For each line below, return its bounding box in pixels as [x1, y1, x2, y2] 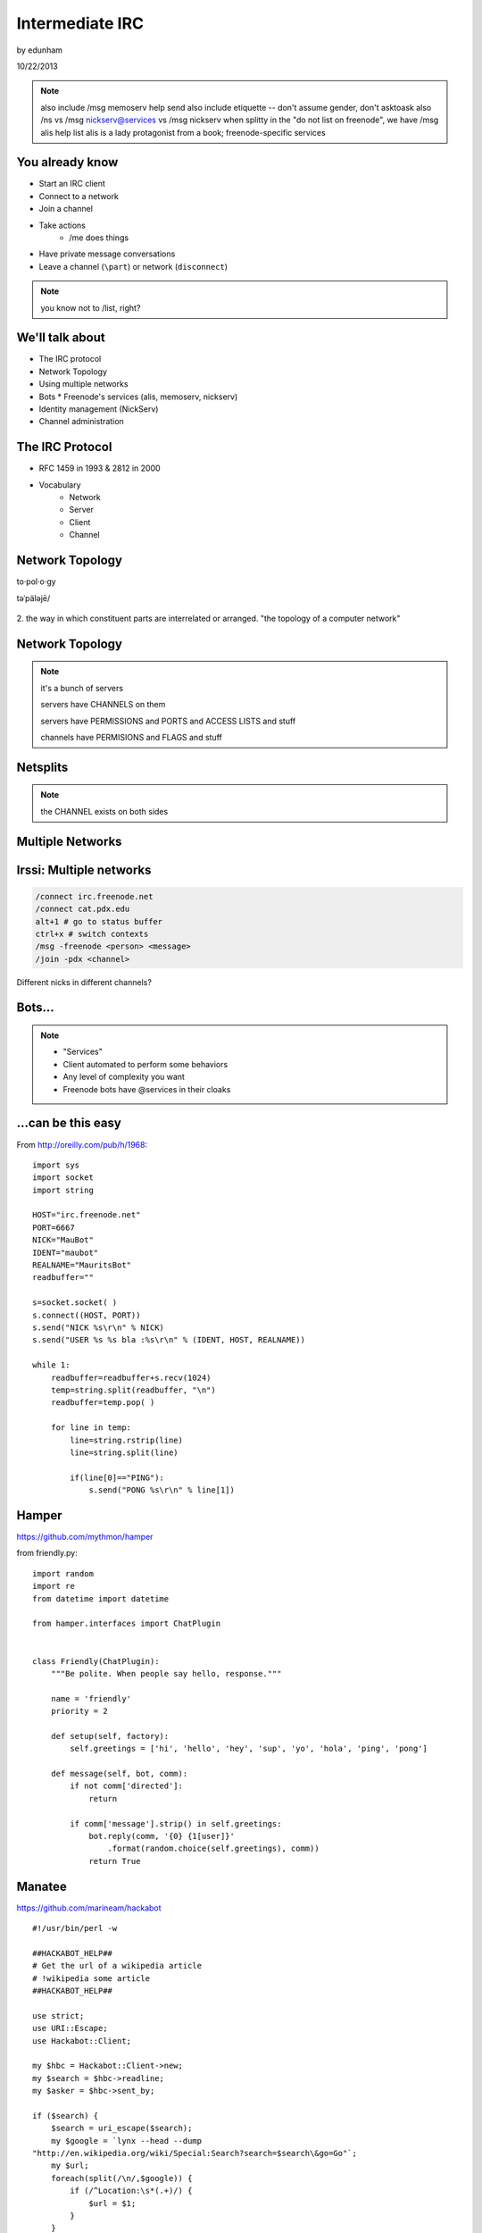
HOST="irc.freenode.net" [32, 1210, 141, 1220]
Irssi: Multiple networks [16, 862, 152, 877]
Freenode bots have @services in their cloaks [62, 1083, 231, 1094]
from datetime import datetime [32, 1593, 170, 1603]
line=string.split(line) [70, 1447, 179, 1458]
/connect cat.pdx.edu [35, 904, 130, 915]
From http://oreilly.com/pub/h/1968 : [16, 1139, 148, 1150]
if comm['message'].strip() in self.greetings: [70, 1819, 282, 1828]
